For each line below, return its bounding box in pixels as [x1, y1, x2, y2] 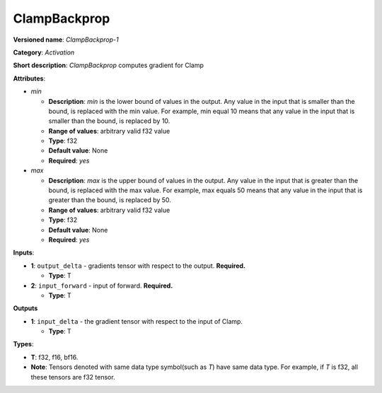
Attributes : [13, 74, 46, 83]
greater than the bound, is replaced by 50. [48, 196, 171, 204]
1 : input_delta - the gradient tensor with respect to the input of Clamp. [30, 317, 243, 325]
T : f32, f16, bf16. [30, 353, 79, 361]
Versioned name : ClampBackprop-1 [13, 35, 120, 44]
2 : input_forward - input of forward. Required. [30, 281, 173, 290]
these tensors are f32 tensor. [30, 373, 116, 381]
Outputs [13, 304, 38, 312]
